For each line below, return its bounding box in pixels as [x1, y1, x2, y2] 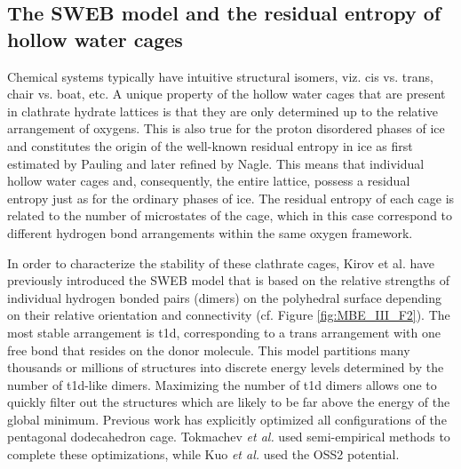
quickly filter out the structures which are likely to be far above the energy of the [7, 393, 450, 411]
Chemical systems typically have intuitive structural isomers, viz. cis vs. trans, [7, 67, 433, 85]
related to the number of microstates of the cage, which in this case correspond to [7, 206, 453, 225]
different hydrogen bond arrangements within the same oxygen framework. [7, 223, 413, 242]
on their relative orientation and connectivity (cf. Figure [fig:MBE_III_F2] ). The [7, 306, 450, 324]
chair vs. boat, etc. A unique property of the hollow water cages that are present [7, 84, 446, 103]
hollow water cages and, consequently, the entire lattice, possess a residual [7, 171, 410, 190]
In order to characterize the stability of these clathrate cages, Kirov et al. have [7, 253, 435, 272]
